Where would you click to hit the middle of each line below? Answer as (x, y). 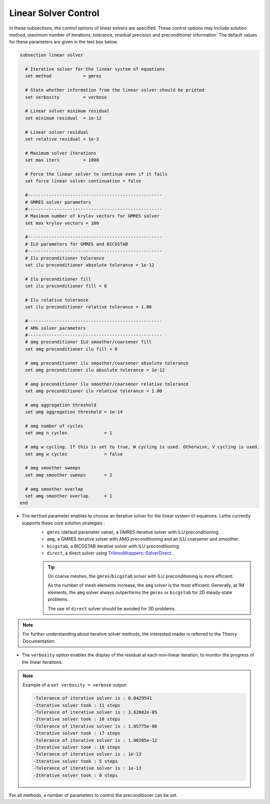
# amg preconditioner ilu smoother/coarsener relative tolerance (107, 384)
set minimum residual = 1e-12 (63, 118)
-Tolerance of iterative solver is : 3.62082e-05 (95, 712)
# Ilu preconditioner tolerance (65, 258)
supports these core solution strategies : (63, 523)
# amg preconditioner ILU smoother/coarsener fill (88, 342)
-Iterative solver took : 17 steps (77, 733)
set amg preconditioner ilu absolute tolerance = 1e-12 (95, 370)
